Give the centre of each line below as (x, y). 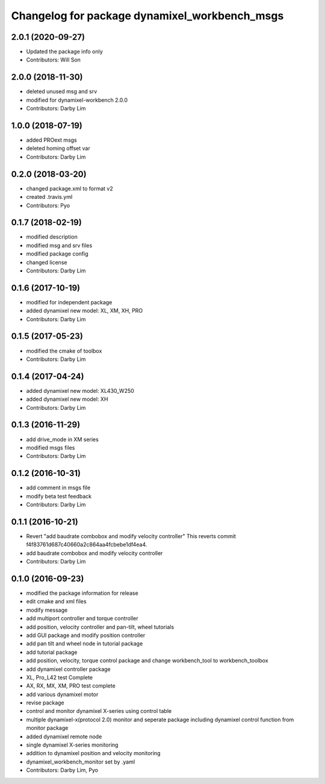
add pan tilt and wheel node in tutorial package (85, 644)
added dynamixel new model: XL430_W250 (80, 390)
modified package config (57, 254)
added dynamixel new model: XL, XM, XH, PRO (85, 311)
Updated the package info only (65, 52)
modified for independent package (69, 302)
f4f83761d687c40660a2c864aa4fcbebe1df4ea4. (87, 545)
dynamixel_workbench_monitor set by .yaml (81, 762)
